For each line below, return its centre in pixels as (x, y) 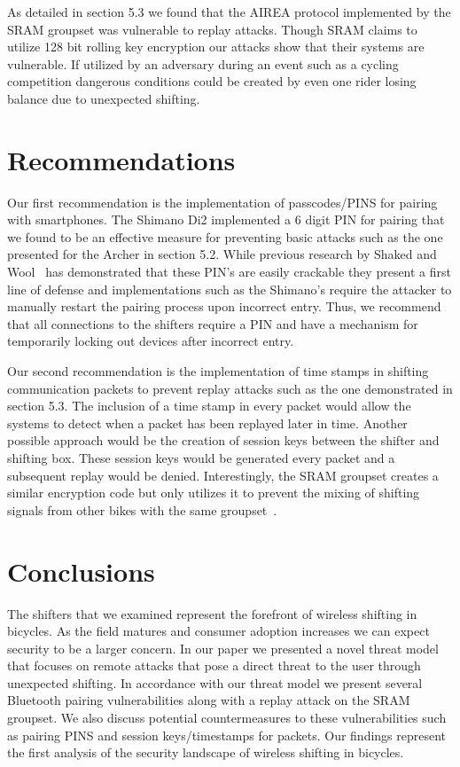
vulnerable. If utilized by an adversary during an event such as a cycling (203, 63)
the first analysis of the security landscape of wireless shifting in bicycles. (206, 752)
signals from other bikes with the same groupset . (142, 509)
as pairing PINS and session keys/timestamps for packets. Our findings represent (227, 735)
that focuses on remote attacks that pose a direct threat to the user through (214, 665)
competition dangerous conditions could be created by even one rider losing (212, 81)
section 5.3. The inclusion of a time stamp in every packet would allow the (209, 406)
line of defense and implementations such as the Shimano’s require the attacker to (230, 289)
